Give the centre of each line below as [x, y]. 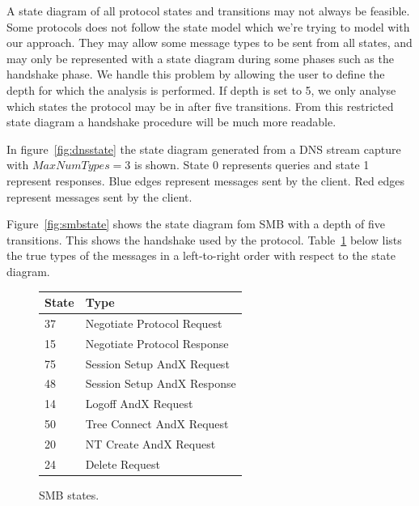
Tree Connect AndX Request [157, 424]
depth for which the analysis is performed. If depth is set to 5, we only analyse [201, 89]
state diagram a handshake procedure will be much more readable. [171, 122]
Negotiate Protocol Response [157, 343]
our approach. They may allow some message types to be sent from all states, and [209, 43]
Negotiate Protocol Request [154, 323]
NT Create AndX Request [150, 443]
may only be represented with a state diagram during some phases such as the [200, 58]
